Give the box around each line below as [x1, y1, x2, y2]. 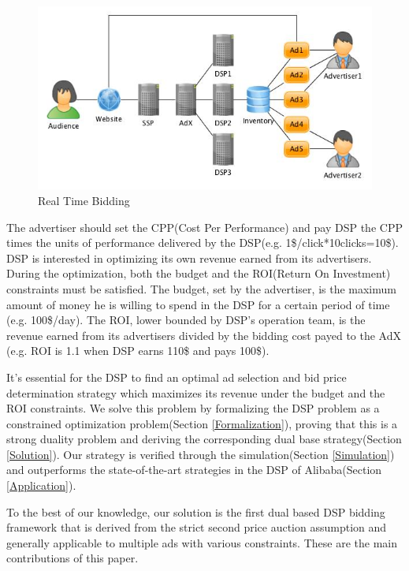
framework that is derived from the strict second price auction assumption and [6, 519, 387, 536]
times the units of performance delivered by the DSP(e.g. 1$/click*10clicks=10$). [6, 234, 399, 251]
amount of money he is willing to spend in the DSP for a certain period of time [6, 296, 390, 312]
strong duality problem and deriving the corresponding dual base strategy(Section [6, 431, 402, 447]
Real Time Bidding [38, 192, 130, 208]
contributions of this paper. [6, 550, 139, 566]
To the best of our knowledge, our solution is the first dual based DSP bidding [6, 503, 385, 520]
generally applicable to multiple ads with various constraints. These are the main [6, 534, 397, 550]
